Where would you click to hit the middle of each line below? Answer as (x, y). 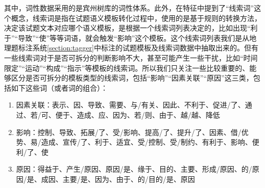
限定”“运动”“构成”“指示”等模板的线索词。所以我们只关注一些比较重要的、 (127, 68)
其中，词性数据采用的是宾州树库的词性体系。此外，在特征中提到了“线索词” (129, 8)
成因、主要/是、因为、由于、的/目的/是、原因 (118, 179)
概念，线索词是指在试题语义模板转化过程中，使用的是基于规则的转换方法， (136, 18)
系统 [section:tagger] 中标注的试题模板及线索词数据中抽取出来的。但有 (145, 48)
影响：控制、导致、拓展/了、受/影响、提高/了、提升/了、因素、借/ (129, 132)
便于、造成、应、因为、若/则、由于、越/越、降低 (138, 114)
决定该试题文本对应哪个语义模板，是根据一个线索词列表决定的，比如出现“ (127, 28)
